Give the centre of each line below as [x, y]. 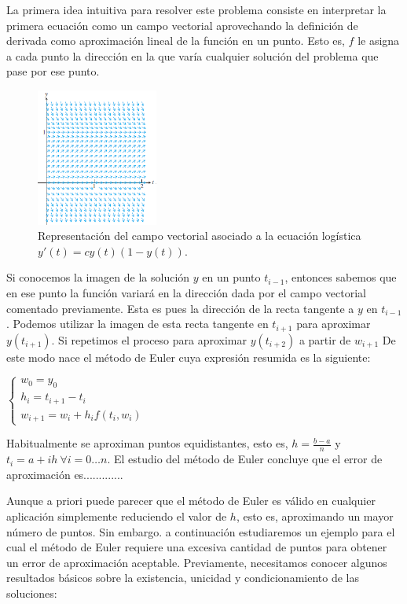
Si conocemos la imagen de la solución [98, 277]
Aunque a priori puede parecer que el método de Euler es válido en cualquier [191, 501]
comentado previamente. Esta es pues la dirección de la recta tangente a [180, 308]
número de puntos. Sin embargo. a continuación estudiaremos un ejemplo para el [201, 531]
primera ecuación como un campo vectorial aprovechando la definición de [182, 25]
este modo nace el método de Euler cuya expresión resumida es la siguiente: [189, 357]
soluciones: [32, 593]
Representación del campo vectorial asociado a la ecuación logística [200, 236]
